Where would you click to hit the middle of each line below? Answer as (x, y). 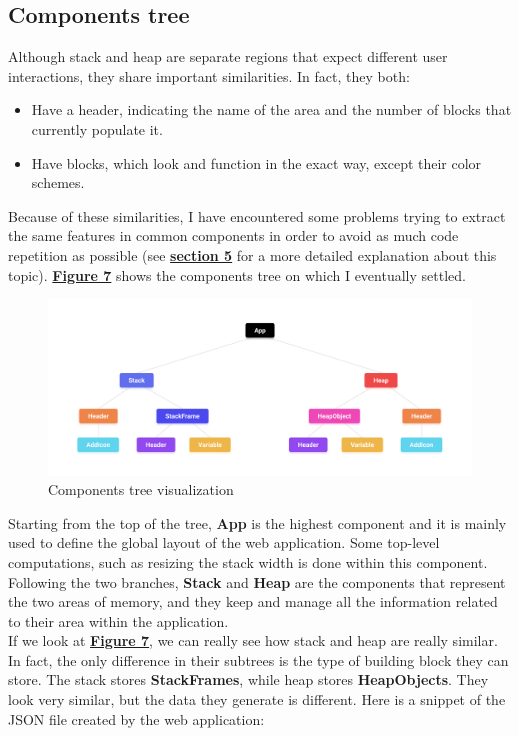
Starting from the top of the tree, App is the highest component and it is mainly (257, 522)
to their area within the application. (118, 620)
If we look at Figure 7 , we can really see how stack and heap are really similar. (253, 640)
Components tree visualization (141, 489)
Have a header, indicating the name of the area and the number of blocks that (271, 109)
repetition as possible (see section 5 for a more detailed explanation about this (252, 254)
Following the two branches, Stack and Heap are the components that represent (257, 581)
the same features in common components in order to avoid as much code (233, 235)
